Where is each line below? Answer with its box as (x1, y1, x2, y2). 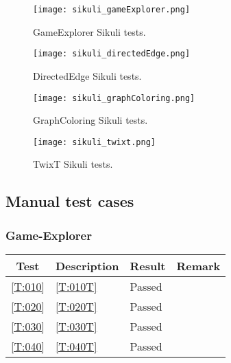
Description (55, 258, 119, 274)
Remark (176, 258, 221, 274)
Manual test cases (5, 190, 134, 212)
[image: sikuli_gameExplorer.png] (33, 5, 191, 14)
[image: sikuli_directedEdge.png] (33, 49, 191, 59)
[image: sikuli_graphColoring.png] (33, 93, 195, 103)
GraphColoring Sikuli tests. (33, 113, 148, 127)
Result (130, 258, 166, 274)
